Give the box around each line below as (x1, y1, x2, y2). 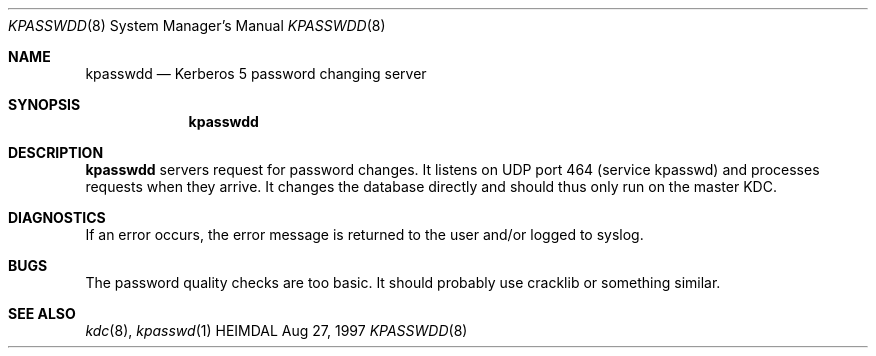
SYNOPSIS (8, 96, 81, 113)
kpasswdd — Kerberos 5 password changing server (85, 65, 427, 82)
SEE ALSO (8, 305, 76, 322)
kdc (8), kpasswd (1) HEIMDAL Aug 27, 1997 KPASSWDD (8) (85, 322, 468, 339)
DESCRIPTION (8, 144, 104, 161)
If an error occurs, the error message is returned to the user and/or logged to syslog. (85, 226, 644, 243)
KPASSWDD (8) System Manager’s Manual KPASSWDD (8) (8, 17, 386, 34)
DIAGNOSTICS (8, 209, 106, 226)
